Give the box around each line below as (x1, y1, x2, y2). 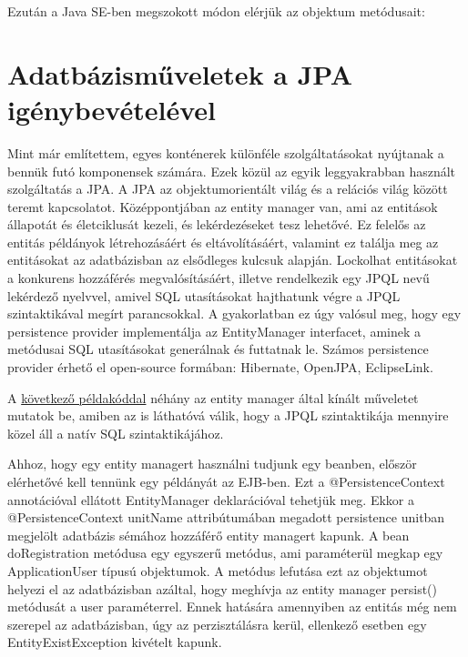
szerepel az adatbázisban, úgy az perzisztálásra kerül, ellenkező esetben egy (7, 614, 427, 633)
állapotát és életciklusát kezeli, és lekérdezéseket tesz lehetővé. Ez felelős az (7, 215, 426, 234)
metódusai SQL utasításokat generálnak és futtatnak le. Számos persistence (7, 339, 429, 359)
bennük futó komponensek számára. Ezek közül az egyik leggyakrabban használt (7, 161, 456, 180)
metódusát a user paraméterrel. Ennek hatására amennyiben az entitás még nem (7, 597, 457, 616)
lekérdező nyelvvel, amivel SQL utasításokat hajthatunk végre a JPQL (7, 286, 401, 305)
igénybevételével (7, 90, 216, 127)
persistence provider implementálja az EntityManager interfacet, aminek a (7, 321, 421, 340)
